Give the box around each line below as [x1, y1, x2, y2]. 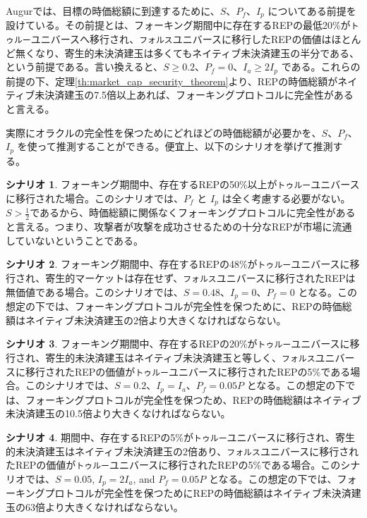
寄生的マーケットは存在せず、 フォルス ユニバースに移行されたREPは [45, 271, 356, 285]
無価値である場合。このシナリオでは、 [6, 284, 183, 299]
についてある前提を [267, 4, 356, 18]
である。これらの [281, 59, 361, 74]
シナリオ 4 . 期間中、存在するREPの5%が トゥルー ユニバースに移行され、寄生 [6, 429, 356, 444]
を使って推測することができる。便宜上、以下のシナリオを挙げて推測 [17, 139, 333, 154]
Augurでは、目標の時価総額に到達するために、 [6, 4, 220, 18]
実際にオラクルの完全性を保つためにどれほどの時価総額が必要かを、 [6, 125, 322, 140]
